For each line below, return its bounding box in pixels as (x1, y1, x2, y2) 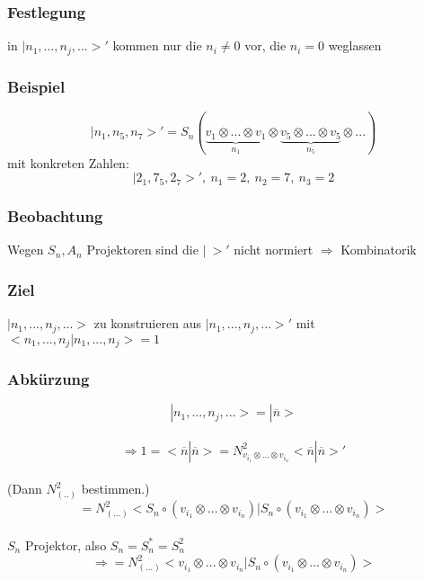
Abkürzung (7, 368, 90, 389)
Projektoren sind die (86, 240, 199, 259)
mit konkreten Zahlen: (7, 153, 129, 172)
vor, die (244, 36, 287, 55)
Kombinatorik (340, 240, 417, 259)
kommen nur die (112, 36, 202, 55)
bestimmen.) (81, 479, 150, 498)
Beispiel (7, 75, 66, 97)
